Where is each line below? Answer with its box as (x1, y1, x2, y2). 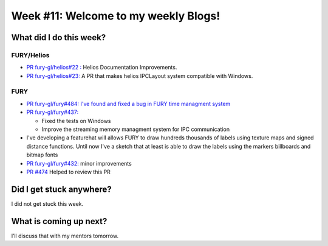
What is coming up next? (11, 216, 108, 227)
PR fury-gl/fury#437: (26, 108, 79, 116)
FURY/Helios (11, 51, 50, 59)
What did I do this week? (11, 32, 106, 43)
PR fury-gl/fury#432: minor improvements (26, 160, 132, 167)
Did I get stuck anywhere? (11, 184, 112, 194)
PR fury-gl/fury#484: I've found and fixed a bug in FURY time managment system (26, 100, 231, 107)
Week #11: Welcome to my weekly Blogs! (11, 9, 220, 23)
